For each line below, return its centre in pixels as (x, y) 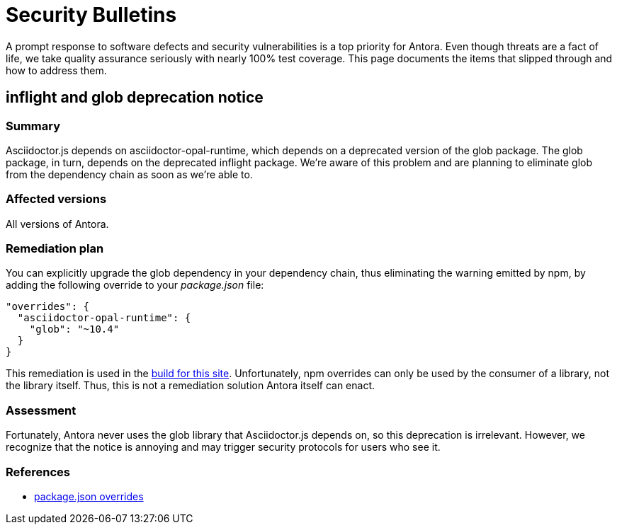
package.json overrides (89, 496)
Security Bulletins (91, 15)
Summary (33, 126)
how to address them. (56, 70)
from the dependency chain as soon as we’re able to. (129, 174)
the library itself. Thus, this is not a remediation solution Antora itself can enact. (191, 386)
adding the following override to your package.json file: (135, 285)
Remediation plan (55, 249)
